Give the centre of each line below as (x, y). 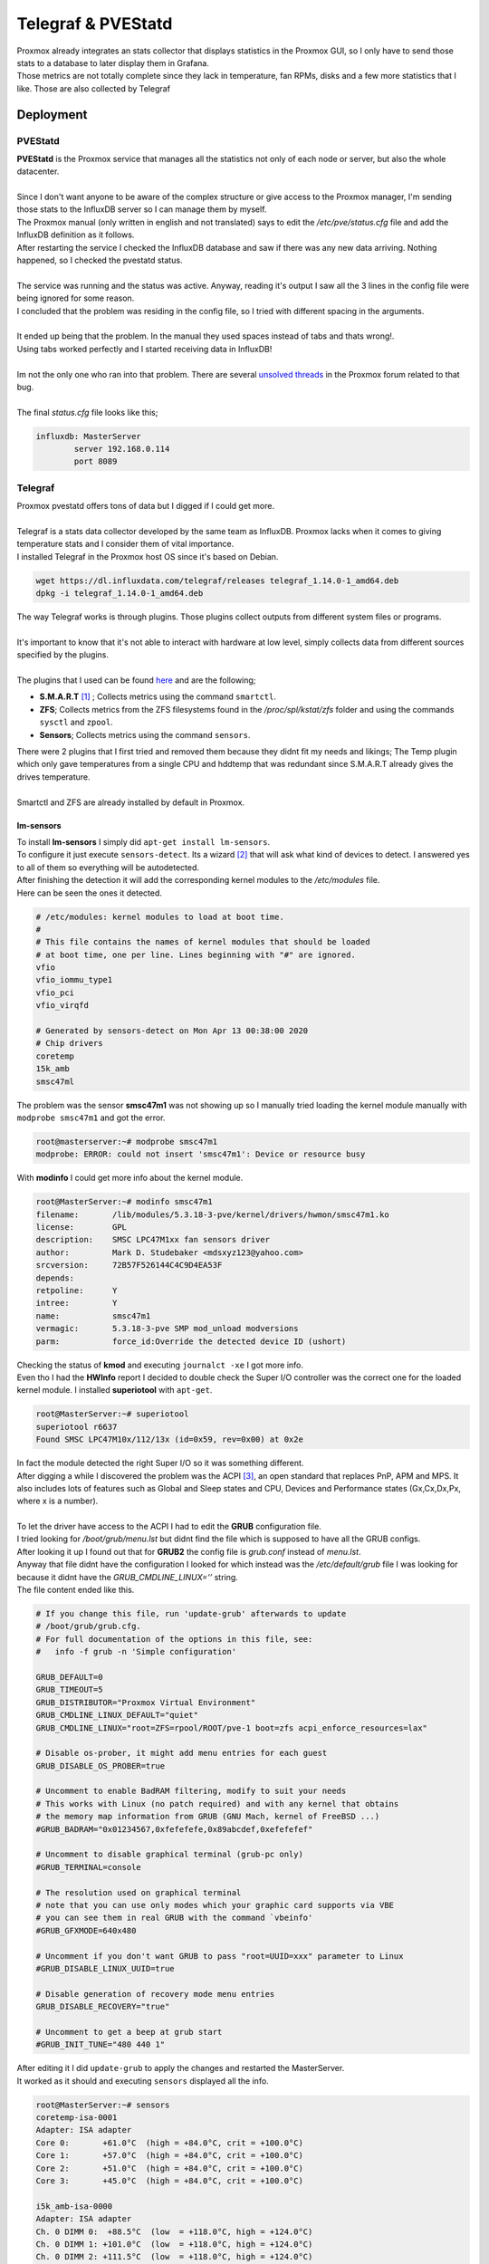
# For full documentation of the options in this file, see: (174, 1639)
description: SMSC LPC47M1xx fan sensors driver (153, 1240)
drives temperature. (53, 777)
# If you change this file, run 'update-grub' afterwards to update (191, 1614)
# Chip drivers (69, 1043)
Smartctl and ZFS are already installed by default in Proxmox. (130, 802)
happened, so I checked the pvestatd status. (100, 260)
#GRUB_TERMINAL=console (89, 1867)
